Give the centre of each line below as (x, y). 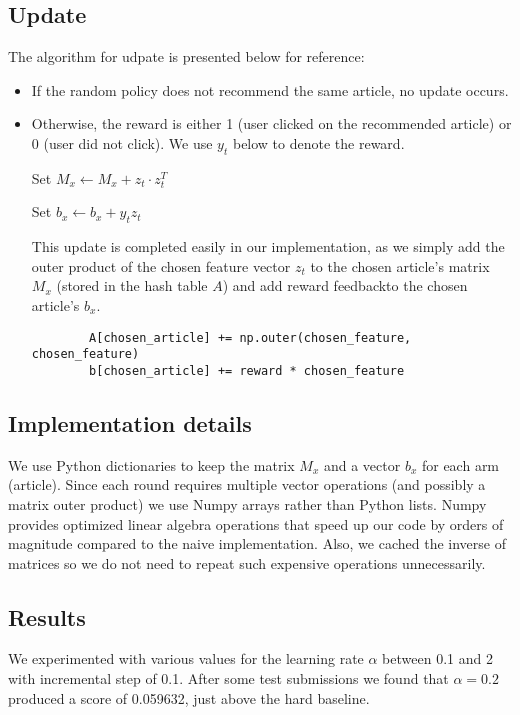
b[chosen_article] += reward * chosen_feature (247, 370)
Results (47, 616)
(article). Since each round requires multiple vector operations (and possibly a (247, 484)
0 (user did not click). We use (122, 142)
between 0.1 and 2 (437, 658)
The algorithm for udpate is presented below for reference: (186, 56)
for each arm (460, 464)
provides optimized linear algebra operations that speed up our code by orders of (256, 523)
